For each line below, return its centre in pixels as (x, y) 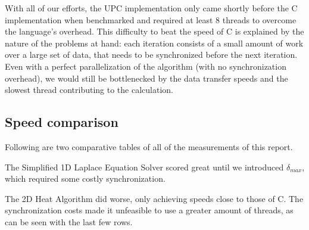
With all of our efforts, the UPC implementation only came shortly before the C (151, 8)
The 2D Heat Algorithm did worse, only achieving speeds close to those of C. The (154, 198)
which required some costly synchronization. (85, 178)
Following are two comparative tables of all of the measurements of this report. (149, 146)
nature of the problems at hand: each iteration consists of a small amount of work (154, 43)
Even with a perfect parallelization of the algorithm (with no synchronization (146, 66)
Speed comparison (62, 122)
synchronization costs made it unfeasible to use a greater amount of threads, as (149, 210)
